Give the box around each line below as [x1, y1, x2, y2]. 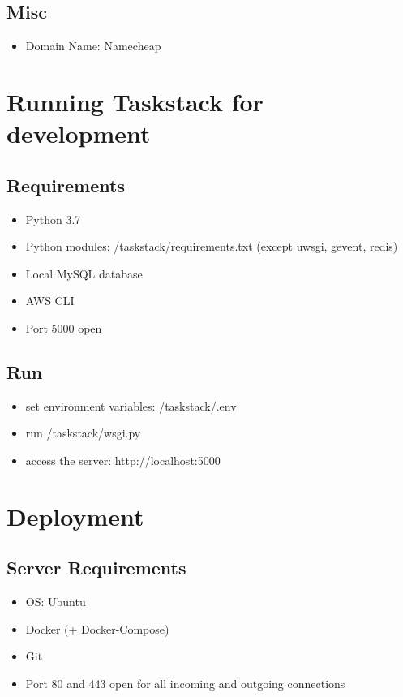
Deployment [6, 499, 144, 532]
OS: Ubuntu [25, 593, 86, 610]
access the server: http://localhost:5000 [25, 451, 221, 468]
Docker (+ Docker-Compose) [25, 620, 169, 637]
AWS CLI [25, 292, 75, 309]
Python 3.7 [25, 210, 81, 227]
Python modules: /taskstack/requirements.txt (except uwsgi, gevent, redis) [25, 238, 398, 255]
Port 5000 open [25, 319, 102, 336]
